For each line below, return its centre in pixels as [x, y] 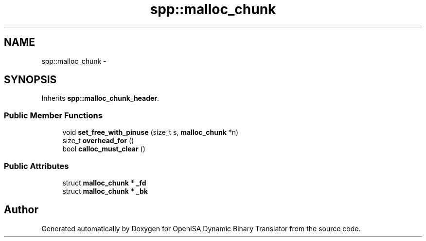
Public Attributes [36, 166]
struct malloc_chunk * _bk [105, 191]
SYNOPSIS [30, 80]
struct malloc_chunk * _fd [104, 183]
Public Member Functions [53, 115]
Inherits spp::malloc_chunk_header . [100, 98]
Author [21, 210]
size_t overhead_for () [98, 141]
